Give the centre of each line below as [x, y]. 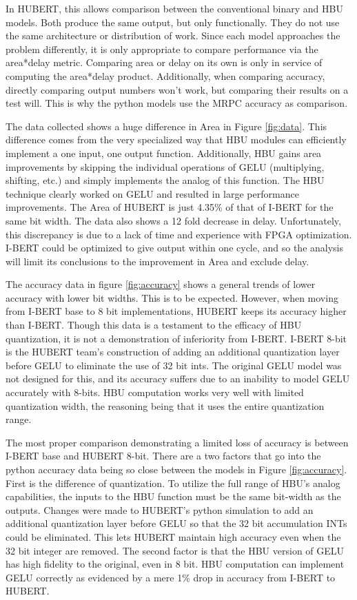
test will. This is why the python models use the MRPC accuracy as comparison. [177, 103]
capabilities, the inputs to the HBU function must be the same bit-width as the [173, 496]
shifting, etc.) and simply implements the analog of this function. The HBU [165, 180]
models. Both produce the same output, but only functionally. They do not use [173, 22]
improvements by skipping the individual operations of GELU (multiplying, [165, 166]
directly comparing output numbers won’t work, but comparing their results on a [177, 89]
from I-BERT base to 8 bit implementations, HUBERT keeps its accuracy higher [176, 311]
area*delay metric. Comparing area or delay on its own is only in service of [164, 62]
